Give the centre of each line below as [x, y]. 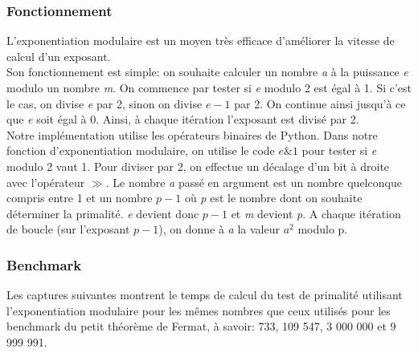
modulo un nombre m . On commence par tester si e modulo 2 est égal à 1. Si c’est [209, 87]
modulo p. [323, 229]
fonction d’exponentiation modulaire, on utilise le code [141, 150]
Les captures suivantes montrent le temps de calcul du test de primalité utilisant [205, 295]
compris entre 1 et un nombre [80, 198]
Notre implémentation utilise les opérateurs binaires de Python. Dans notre [192, 134]
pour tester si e [339, 150]
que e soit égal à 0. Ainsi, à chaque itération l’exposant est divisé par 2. [183, 119]
